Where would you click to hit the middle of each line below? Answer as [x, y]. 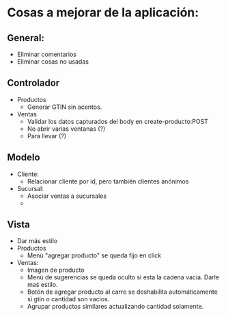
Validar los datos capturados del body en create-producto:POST [117, 121]
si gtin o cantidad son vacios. [68, 299]
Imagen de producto [56, 270]
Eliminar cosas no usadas [53, 62]
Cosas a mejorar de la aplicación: [103, 13]
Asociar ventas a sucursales [67, 196]
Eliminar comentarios [47, 54]
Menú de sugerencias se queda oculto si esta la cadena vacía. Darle [123, 277]
